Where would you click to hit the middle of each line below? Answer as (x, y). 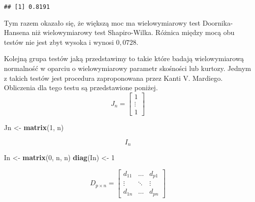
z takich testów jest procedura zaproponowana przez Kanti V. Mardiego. (113, 78)
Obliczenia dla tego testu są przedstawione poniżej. (81, 87)
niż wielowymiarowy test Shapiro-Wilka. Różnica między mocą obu (133, 32)
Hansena (17, 32)
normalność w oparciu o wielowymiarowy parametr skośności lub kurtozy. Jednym (128, 68)
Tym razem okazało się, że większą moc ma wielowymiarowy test (102, 22)
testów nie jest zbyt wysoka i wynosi (59, 42)
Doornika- (218, 22)
